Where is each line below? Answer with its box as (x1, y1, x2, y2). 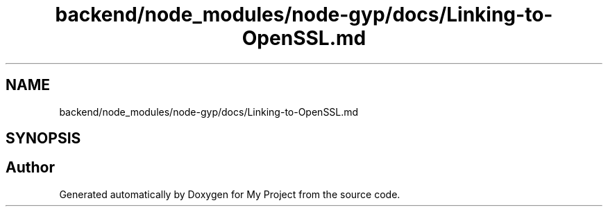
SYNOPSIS (6, 130, 81, 148)
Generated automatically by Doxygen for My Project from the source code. (59, 188, 400, 200)
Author (6, 159, 55, 177)
